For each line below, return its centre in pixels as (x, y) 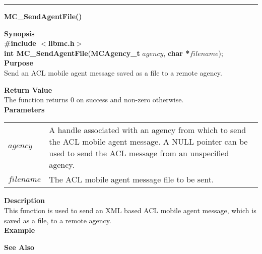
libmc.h (61, 43)
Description (25, 200)
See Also (19, 247)
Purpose (19, 63)
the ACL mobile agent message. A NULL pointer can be (148, 142)
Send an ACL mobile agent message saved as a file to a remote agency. (113, 72)
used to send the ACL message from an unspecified (139, 153)
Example (20, 230)
